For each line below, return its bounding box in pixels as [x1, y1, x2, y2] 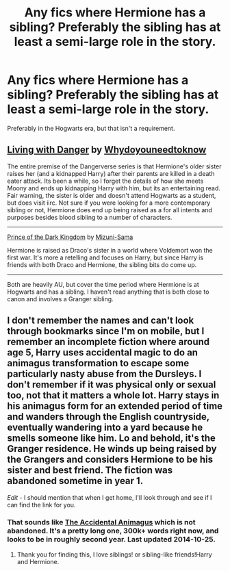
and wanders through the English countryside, [7, 411, 210, 422]
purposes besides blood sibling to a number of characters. [7, 213, 172, 221]
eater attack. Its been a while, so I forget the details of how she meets [7, 177, 204, 185]
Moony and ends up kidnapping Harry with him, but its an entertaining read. [7, 183, 221, 192]
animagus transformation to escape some [7, 357, 190, 369]
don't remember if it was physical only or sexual [7, 379, 216, 391]
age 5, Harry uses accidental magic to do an [7, 347, 199, 359]
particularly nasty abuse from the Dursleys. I [7, 368, 202, 380]
